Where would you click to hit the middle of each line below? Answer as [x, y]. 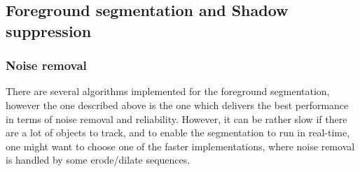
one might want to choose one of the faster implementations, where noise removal [180, 146]
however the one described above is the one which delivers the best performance [177, 105]
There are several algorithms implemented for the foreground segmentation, [168, 91]
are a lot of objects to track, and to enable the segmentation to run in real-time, [178, 132]
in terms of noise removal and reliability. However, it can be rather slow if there [176, 119]
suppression [49, 30]
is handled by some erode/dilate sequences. [98, 160]
